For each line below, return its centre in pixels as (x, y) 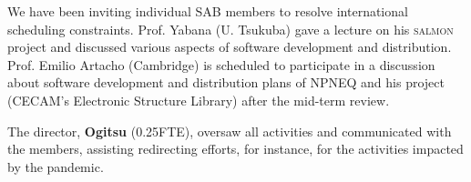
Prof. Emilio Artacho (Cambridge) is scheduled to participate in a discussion (221, 64)
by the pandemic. (56, 166)
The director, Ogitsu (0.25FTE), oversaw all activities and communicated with (230, 131)
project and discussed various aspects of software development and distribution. (230, 47)
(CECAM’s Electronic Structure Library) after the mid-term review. (199, 100)
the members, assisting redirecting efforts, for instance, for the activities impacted (235, 149)
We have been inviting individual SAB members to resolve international (208, 11)
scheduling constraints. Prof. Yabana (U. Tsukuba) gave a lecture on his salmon (230, 29)
